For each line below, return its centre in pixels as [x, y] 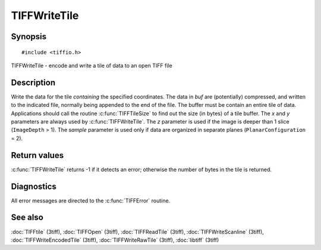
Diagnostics [34, 186]
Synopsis [29, 37]
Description [33, 82]
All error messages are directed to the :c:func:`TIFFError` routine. [91, 200]
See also [27, 218]
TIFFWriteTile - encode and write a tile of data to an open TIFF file [92, 65]
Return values [37, 155]
